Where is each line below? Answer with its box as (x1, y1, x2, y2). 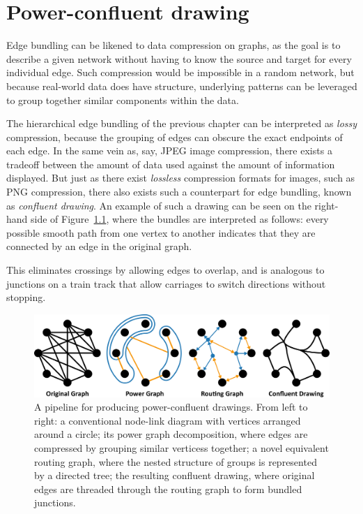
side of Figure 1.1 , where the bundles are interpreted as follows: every (31, 212, 329, 226)
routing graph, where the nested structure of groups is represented (34, 454, 317, 469)
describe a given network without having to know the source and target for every (6, 51, 352, 66)
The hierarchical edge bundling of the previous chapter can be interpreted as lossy (6, 116, 357, 131)
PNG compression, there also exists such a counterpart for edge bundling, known (6, 184, 352, 199)
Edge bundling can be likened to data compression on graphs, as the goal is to (6, 38, 341, 52)
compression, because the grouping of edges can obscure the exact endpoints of (6, 129, 343, 144)
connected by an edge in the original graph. (6, 239, 192, 254)
